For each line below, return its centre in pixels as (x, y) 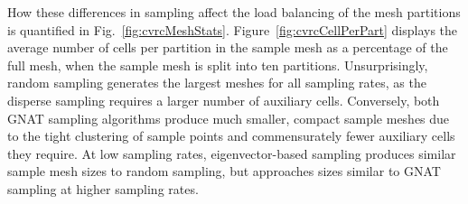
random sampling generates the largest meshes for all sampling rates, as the (217, 83)
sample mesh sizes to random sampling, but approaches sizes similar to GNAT (224, 171)
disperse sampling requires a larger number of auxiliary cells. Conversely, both (224, 100)
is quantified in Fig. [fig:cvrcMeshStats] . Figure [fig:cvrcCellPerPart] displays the (233, 29)
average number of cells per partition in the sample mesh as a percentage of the (228, 47)
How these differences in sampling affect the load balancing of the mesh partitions (234, 12)
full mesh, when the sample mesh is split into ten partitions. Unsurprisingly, (218, 65)
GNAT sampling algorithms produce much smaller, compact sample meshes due (229, 118)
